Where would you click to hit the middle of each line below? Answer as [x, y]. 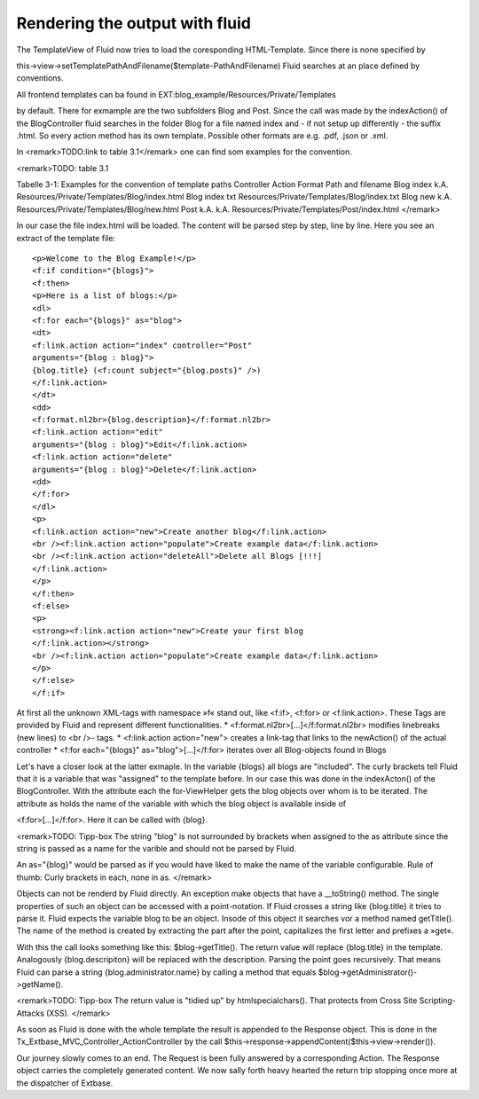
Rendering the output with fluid [134, 23]
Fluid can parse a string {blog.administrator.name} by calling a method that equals [166, 972]
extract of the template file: [66, 238]
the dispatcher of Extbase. [65, 1083]
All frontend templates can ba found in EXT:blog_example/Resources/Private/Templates [176, 94]
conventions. [40, 78]
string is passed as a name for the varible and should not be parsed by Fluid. [157, 848]
